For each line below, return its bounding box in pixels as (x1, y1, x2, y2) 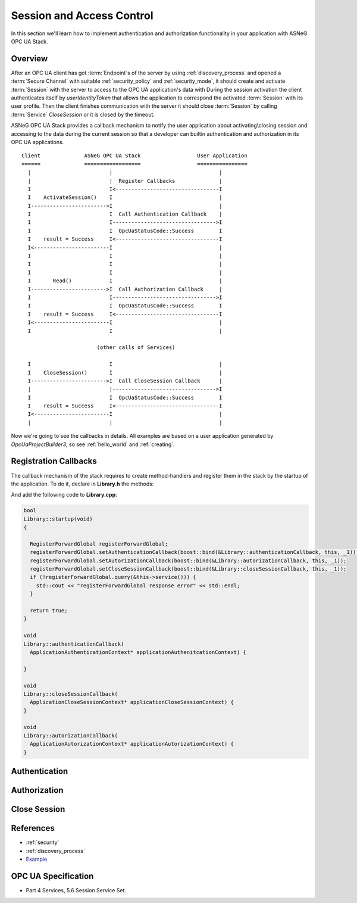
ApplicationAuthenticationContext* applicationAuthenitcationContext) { (30, 649, 247, 655)
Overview (11, 54, 48, 64)
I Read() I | (27, 278, 223, 284)
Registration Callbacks (11, 456, 98, 466)
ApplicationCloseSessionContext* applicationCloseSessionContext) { (30, 699, 234, 706)
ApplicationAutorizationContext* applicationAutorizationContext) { (30, 740, 234, 748)
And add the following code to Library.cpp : (11, 491, 117, 499)
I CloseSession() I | (27, 369, 223, 376)
